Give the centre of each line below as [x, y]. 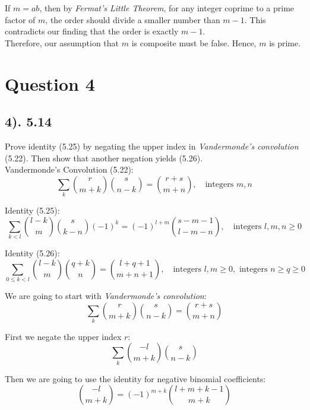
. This [255, 19]
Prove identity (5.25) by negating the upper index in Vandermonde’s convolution [152, 146]
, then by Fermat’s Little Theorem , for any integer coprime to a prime [167, 8]
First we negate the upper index [63, 336]
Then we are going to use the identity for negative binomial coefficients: [135, 378]
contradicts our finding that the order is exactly [92, 31]
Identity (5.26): [32, 252]
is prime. [285, 42]
